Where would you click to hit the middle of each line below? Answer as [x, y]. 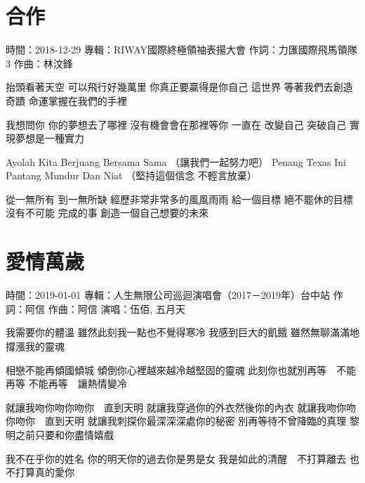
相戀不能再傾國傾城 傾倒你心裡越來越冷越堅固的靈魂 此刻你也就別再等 [166, 369]
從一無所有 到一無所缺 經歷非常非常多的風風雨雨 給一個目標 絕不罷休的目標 [179, 199]
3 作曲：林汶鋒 [39, 63]
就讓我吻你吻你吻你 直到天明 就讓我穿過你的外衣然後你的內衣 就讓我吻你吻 [181, 407]
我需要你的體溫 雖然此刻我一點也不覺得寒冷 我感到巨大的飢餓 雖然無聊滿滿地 [182, 332]
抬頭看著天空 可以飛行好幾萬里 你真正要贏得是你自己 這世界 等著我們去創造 [179, 87]
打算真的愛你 [45, 472]
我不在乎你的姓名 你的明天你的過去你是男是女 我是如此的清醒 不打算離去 [176, 458]
